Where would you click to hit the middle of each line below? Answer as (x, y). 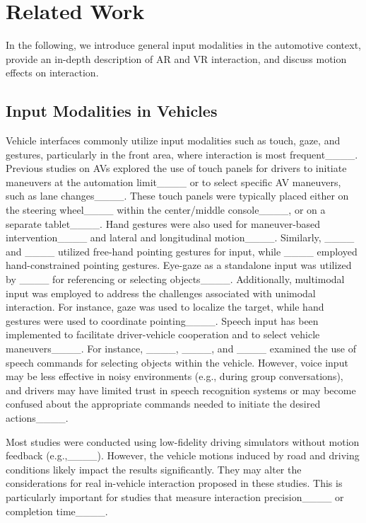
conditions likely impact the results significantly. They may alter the (154, 469)
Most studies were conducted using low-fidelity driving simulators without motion (183, 441)
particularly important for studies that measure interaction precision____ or (175, 496)
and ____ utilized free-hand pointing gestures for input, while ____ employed (182, 251)
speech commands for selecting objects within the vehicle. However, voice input (177, 362)
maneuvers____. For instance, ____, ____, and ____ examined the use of (181, 349)
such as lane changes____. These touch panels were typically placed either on (177, 196)
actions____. (37, 417)
